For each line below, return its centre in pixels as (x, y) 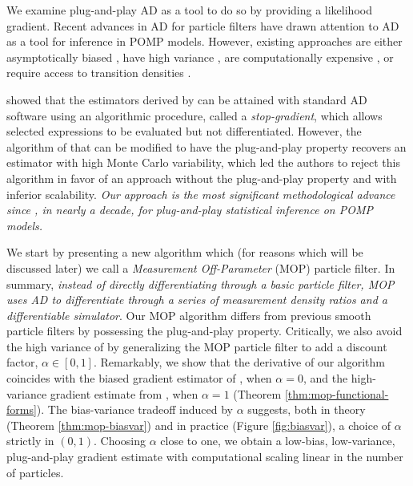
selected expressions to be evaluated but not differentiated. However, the (184, 131)
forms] (22, 409)
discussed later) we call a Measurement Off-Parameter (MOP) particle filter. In (201, 267)
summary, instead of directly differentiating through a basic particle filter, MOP (200, 283)
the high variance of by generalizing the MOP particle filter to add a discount (197, 346)
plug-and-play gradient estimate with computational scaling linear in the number (205, 457)
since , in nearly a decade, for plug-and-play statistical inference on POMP (190, 210)
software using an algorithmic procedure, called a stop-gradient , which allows (194, 115)
